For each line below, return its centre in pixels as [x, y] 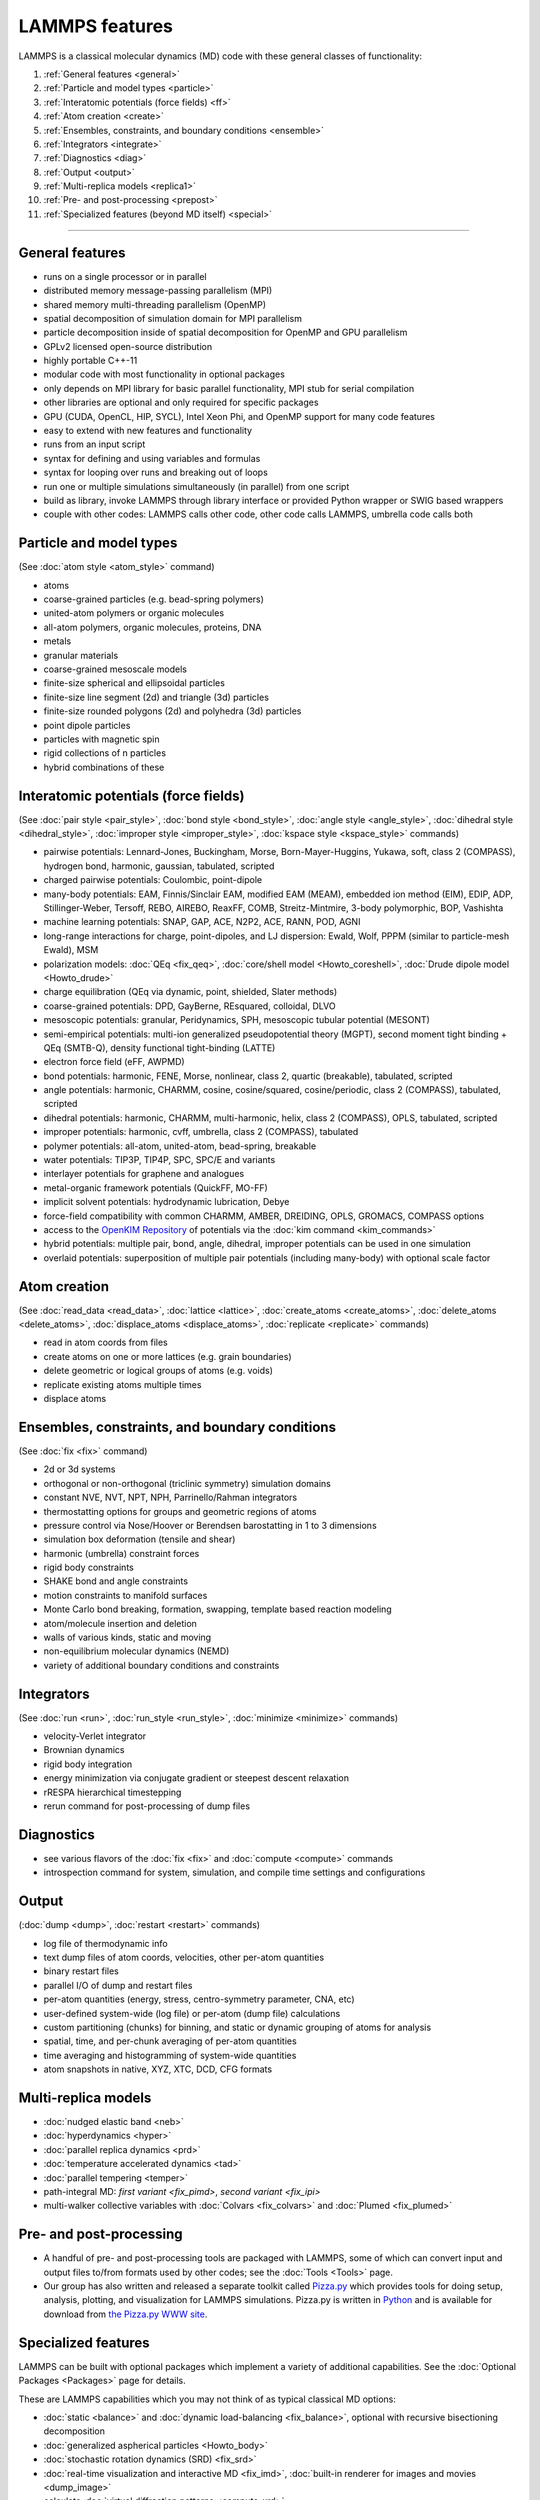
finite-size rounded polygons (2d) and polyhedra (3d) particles [172, 711]
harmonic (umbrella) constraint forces [121, 1553]
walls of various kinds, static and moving [127, 1637]
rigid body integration [88, 1764]
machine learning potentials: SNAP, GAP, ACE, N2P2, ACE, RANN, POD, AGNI [202, 922]
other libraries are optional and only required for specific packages [181, 402]
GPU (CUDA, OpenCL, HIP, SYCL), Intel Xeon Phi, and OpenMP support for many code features [239, 416]
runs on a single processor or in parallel [125, 276]
